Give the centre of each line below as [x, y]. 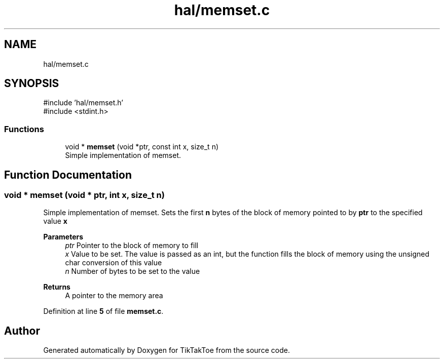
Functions [24, 129]
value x [55, 221]
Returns [57, 287]
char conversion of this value [114, 263]
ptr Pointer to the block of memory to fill [132, 246]
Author [22, 331]
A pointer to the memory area [114, 296]
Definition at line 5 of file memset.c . [103, 311]
